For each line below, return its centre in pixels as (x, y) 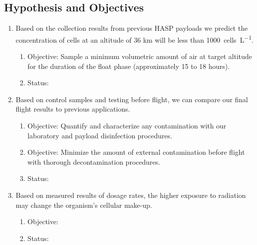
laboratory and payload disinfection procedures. (100, 135)
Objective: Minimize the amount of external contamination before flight (136, 152)
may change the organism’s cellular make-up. (84, 205)
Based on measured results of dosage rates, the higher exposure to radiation (131, 195)
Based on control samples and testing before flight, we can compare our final (132, 99)
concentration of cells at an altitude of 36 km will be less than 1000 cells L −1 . (134, 39)
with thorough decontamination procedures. (94, 161)
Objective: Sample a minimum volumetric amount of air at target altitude (140, 56)
